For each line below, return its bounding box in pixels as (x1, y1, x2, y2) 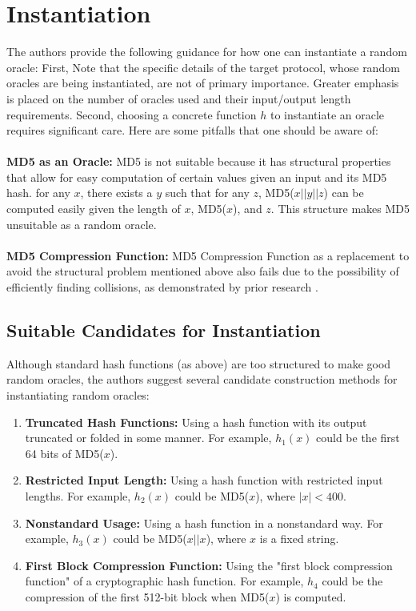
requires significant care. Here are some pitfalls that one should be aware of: (6, 122, 378, 139)
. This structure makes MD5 (270, 200, 410, 217)
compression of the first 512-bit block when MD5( (25, 588, 270, 605)
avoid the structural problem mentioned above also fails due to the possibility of (6, 263, 399, 279)
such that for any (165, 184, 250, 201)
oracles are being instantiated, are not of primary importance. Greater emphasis (6, 74, 399, 91)
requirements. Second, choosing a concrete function (6, 106, 257, 123)
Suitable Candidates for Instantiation (6, 318, 321, 343)
